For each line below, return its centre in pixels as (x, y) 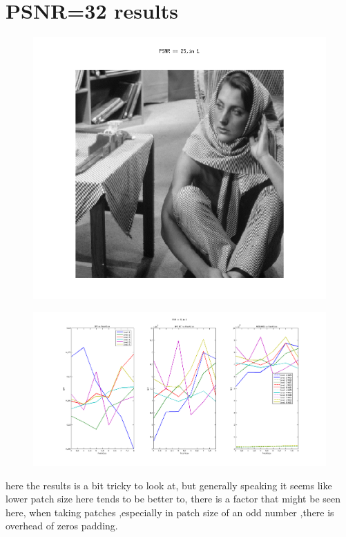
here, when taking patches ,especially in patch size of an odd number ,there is (170, 512)
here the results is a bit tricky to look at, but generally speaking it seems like (169, 485)
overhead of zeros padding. (62, 526)
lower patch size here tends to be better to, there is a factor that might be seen (173, 499)
